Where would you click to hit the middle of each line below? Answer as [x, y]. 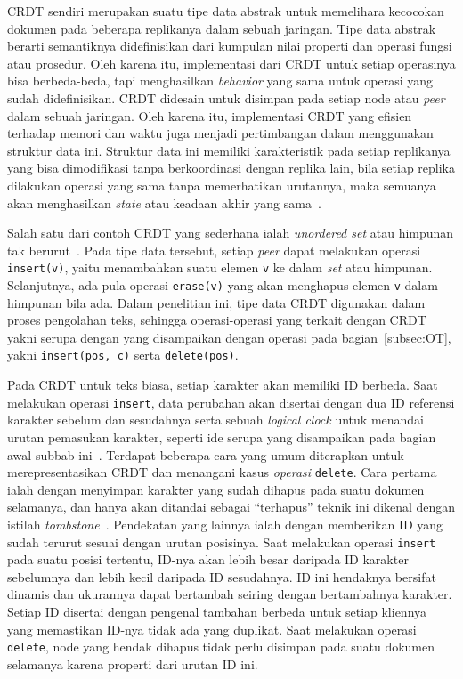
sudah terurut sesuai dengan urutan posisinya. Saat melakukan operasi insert [222, 542]
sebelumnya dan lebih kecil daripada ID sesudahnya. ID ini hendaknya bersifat [222, 576]
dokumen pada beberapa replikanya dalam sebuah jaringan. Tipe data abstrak [222, 28]
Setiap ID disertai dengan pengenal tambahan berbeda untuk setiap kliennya [217, 611]
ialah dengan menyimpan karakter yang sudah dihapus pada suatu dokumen [216, 489]
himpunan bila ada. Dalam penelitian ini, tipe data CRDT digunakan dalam [216, 302]
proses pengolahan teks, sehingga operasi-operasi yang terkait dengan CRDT [217, 320]
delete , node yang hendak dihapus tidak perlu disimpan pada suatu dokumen [221, 647]
